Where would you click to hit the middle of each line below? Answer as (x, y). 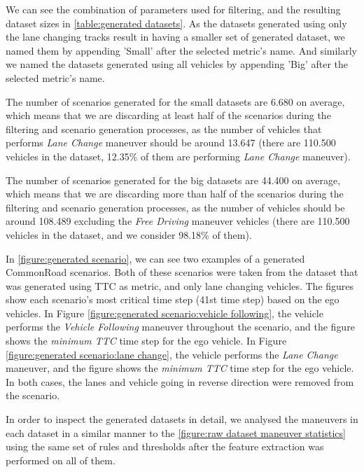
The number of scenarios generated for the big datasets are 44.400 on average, (173, 180)
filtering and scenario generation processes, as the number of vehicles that (164, 129)
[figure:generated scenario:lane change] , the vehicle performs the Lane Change (172, 354)
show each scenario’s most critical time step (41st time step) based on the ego (173, 299)
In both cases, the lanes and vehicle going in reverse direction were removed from (180, 381)
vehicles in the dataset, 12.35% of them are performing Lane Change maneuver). (178, 156)
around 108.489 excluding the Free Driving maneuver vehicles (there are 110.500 (178, 221)
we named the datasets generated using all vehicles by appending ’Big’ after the (177, 64)
